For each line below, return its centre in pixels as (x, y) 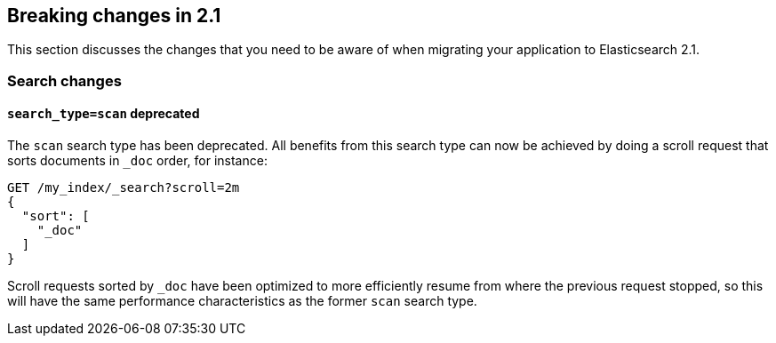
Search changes (64, 80)
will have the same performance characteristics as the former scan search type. (242, 301)
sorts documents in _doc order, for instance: (137, 161)
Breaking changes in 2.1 (114, 16)
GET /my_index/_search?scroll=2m (124, 188)
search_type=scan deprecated (104, 114)
